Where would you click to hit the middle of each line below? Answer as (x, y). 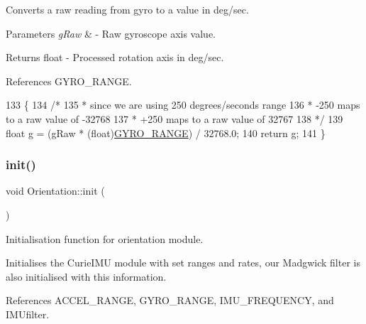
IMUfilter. (28, 314)
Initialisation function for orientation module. (105, 238)
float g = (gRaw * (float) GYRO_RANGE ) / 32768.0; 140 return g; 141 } (166, 133)
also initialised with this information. (86, 276)
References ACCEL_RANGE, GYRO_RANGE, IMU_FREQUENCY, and (170, 300)
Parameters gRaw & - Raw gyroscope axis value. (111, 33)
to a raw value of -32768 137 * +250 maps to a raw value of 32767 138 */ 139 (174, 118)
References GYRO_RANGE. (69, 81)
